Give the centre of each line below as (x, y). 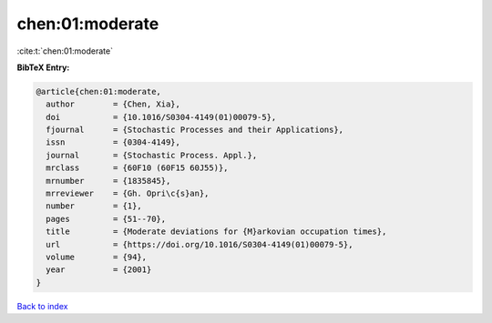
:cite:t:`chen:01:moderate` (65, 51)
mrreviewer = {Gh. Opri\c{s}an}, (128, 194)
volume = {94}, (97, 257)
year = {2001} (99, 270)
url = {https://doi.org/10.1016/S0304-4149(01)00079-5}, (200, 244)
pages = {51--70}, (106, 219)
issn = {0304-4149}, (113, 142)
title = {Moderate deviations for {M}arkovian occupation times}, (216, 232)
